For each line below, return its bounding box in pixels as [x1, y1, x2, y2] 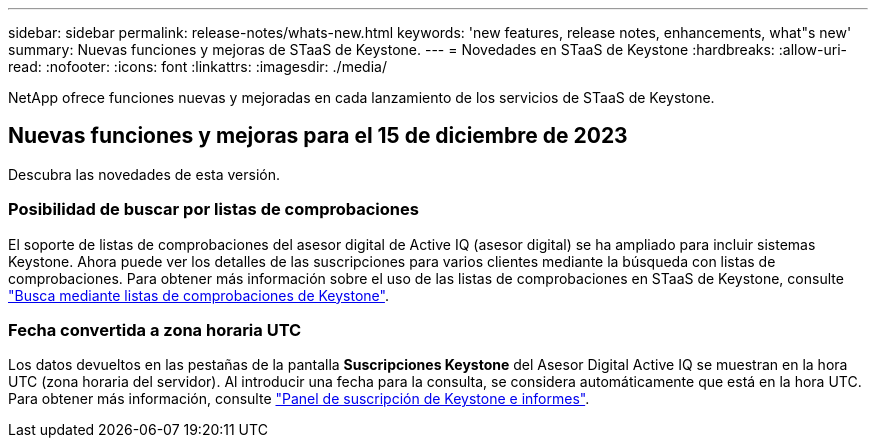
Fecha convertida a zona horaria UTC [8, 319, 302, 340]
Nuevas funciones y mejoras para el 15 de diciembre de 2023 [8, 123, 628, 149]
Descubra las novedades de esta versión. [8, 165, 280, 183]
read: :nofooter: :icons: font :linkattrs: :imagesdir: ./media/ [8, 58, 387, 75]
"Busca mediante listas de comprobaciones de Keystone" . [8, 286, 389, 304]
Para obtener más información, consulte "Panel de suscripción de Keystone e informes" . [8, 390, 590, 408]
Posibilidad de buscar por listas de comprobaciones [8, 199, 419, 220]
